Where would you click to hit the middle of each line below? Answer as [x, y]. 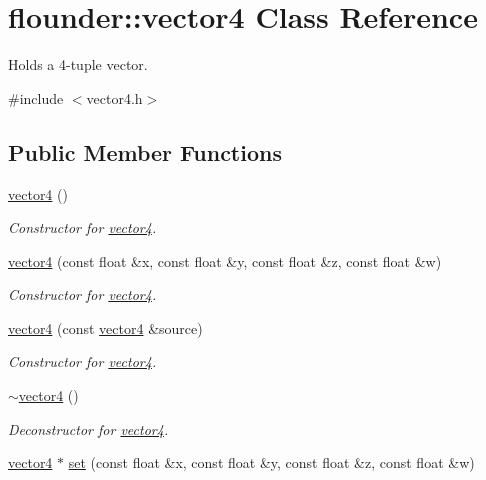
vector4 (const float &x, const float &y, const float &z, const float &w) [225, 260]
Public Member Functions [145, 151]
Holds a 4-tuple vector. [78, 64]
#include [36, 97]
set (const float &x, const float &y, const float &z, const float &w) [271, 462]
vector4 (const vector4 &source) [105, 327]
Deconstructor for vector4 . [88, 428]
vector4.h [114, 97]
